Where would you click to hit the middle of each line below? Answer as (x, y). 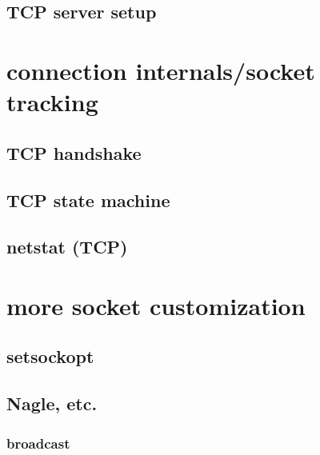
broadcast (38, 443)
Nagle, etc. (52, 403)
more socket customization (156, 305)
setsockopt (50, 356)
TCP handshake (74, 152)
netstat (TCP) (67, 247)
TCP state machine (88, 200)
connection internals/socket (161, 70)
